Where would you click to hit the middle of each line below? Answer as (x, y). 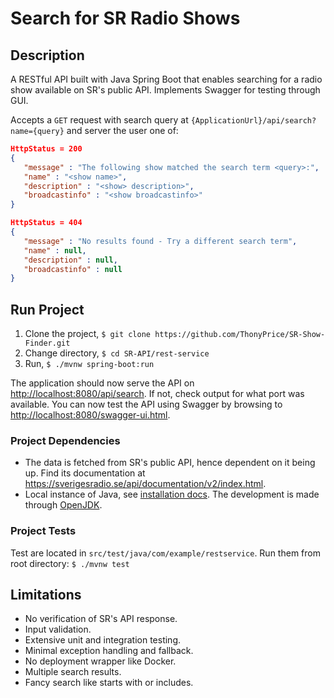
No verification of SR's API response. (101, 619)
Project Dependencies (65, 440)
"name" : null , (55, 250)
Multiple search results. (73, 672)
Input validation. (58, 629)
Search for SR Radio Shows (125, 18)
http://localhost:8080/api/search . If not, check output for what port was (157, 394)
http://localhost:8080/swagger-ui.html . (90, 415)
